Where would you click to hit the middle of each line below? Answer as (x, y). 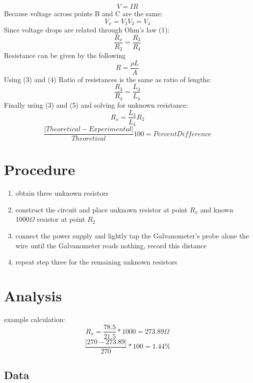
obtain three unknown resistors (62, 193)
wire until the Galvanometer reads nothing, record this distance (111, 245)
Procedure (40, 169)
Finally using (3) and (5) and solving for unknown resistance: (96, 104)
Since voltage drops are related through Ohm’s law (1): (87, 30)
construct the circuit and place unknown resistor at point (101, 209)
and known (217, 209)
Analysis (33, 295)
